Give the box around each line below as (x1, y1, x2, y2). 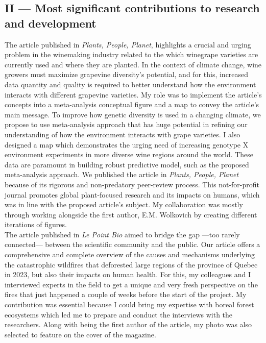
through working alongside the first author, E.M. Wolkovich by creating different (5, 209, 257, 219)
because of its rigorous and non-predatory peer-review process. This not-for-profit (5, 179, 259, 189)
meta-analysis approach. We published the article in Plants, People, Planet (5, 169, 239, 180)
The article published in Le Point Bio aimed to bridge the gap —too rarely (5, 229, 240, 239)
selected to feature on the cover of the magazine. (5, 329, 156, 339)
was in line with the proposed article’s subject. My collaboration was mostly (5, 199, 243, 210)
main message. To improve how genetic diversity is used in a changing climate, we (5, 109, 261, 119)
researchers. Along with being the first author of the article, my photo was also (5, 319, 252, 330)
